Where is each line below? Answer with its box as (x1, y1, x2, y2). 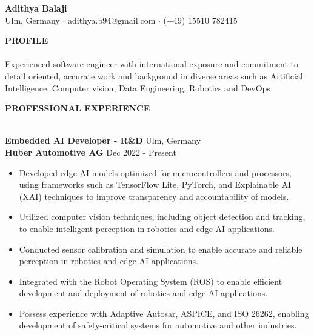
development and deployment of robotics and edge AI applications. (19, 287, 268, 299)
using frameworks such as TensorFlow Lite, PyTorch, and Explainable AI (19, 178, 291, 191)
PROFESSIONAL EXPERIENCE (5, 102, 150, 114)
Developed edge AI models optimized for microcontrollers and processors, (19, 166, 292, 179)
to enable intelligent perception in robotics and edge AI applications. (19, 222, 275, 234)
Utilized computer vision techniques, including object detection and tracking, (19, 210, 306, 223)
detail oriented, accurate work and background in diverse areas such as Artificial (5, 69, 303, 82)
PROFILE (5, 34, 48, 47)
